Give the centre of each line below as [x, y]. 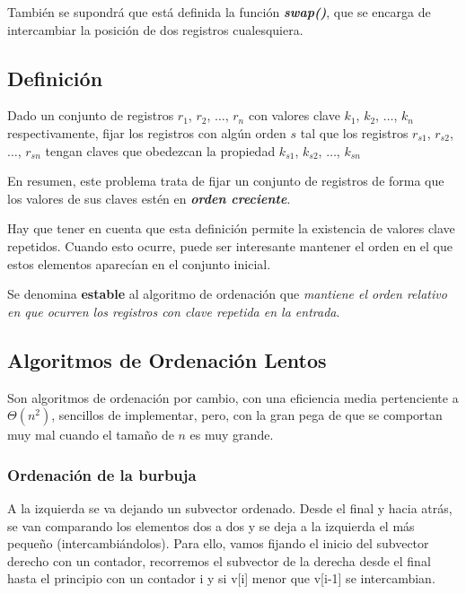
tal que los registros [354, 132]
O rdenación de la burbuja [102, 474]
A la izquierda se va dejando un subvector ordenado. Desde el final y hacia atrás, [230, 507]
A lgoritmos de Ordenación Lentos [167, 359]
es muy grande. [232, 435]
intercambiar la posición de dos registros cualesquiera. [155, 29]
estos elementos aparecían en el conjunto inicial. [139, 263]
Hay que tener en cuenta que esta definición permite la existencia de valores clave [231, 228]
